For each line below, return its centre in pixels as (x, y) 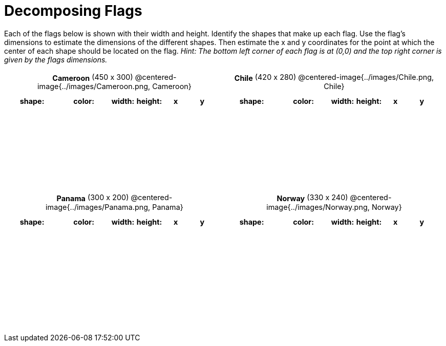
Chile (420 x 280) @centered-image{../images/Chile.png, (334, 77)
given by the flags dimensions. (56, 59)
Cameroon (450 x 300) (93, 77)
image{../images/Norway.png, (318, 207)
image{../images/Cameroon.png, (94, 86)
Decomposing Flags (73, 11)
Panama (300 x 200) (93, 198)
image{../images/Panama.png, (98, 207)
